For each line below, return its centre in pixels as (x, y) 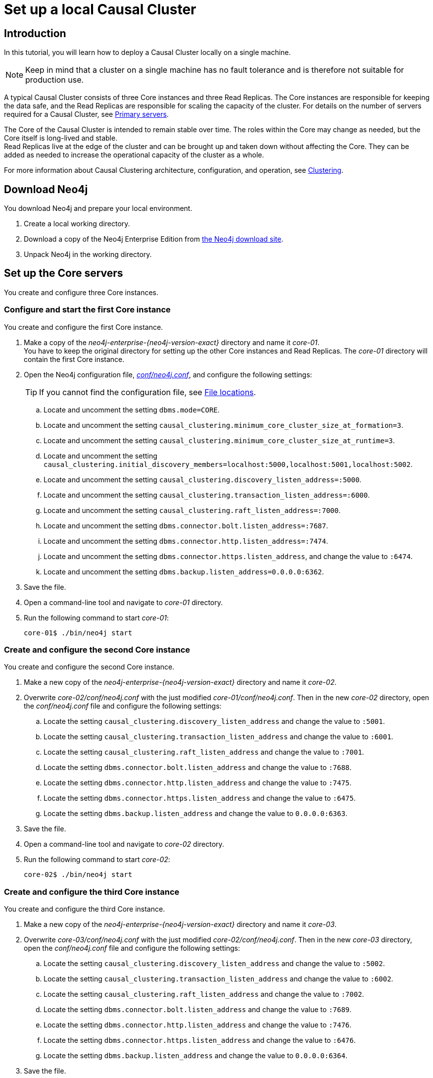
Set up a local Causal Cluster (100, 9)
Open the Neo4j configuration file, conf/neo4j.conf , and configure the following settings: (168, 374)
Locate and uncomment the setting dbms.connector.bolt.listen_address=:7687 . (186, 525)
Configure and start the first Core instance (87, 310)
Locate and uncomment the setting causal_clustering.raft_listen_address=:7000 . (192, 510)
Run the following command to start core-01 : (96, 617)
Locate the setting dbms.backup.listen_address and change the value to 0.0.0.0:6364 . (195, 1056)
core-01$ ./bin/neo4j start (78, 633)
